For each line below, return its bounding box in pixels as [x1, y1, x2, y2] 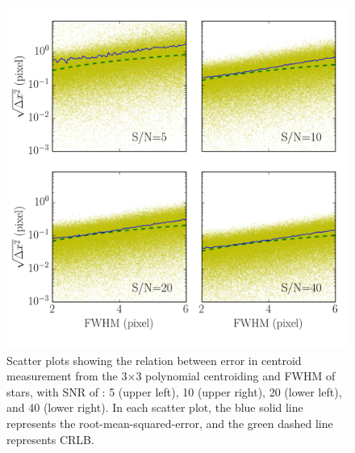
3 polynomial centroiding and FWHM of [136, 367, 336, 384]
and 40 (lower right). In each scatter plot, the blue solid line [6, 399, 303, 416]
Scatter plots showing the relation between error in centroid [6, 351, 302, 368]
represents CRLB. [6, 430, 94, 447]
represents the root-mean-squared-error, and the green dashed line [6, 414, 333, 431]
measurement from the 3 [6, 367, 127, 384]
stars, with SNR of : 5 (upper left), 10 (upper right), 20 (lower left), [6, 383, 342, 400]
